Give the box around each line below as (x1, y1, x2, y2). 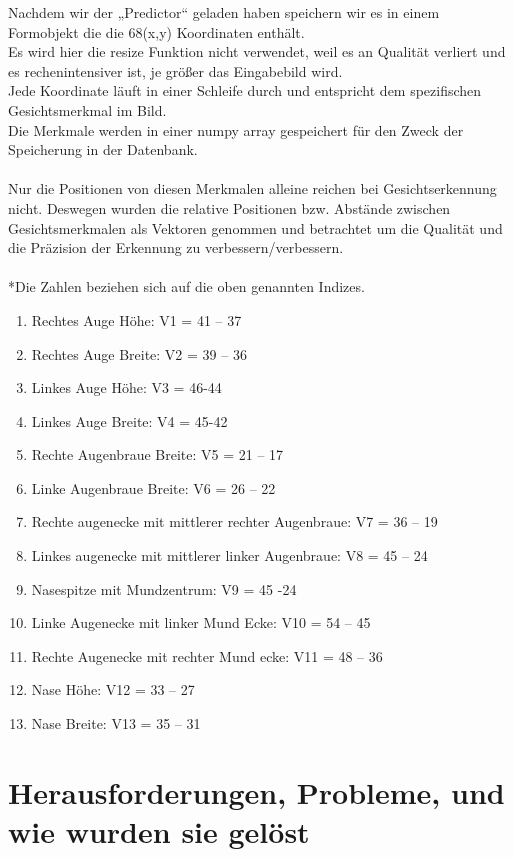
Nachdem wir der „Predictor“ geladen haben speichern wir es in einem (8, 2, 440, 22)
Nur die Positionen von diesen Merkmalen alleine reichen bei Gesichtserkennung (8, 178, 497, 199)
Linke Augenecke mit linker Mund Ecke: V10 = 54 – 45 (31, 612, 371, 633)
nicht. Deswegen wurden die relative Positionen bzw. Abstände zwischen (8, 197, 451, 218)
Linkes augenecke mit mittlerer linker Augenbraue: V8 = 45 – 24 (31, 545, 428, 566)
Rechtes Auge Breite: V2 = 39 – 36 (31, 343, 247, 364)
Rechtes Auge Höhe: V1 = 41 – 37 (31, 309, 242, 330)
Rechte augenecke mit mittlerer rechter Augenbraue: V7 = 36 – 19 (31, 511, 438, 532)
